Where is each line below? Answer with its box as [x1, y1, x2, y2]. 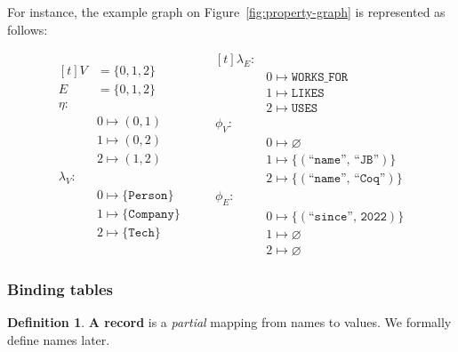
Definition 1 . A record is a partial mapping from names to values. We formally [7, 313, 452, 332]
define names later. [7, 330, 110, 348]
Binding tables [7, 278, 114, 300]
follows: [7, 20, 48, 38]
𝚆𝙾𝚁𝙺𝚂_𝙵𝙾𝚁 [291, 71, 349, 84]
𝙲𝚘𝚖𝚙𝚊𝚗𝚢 [128, 207, 174, 220]
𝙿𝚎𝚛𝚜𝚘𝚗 [128, 188, 168, 202]
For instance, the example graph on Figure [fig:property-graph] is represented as [7, 3, 446, 20]
